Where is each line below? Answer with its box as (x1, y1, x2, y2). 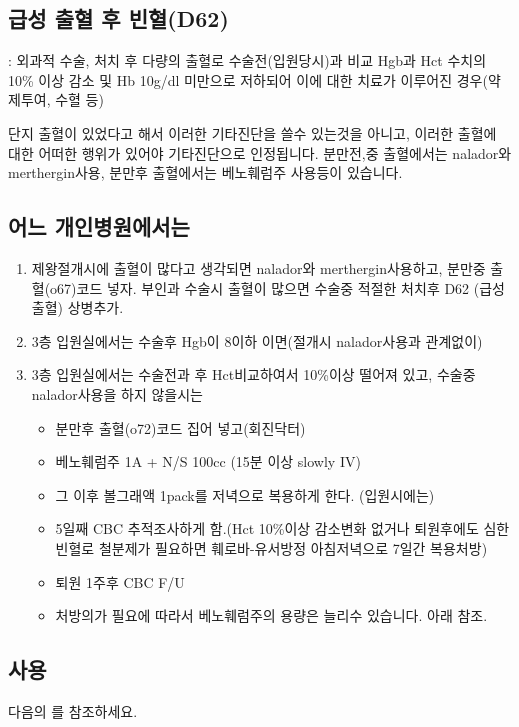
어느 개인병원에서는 (8, 211, 190, 242)
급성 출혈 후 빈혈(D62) (8, 3, 229, 34)
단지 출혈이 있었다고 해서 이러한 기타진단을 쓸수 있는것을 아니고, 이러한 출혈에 (8, 122, 497, 143)
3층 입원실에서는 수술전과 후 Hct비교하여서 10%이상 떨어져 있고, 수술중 (31, 364, 476, 385)
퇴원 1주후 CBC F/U (55, 571, 185, 592)
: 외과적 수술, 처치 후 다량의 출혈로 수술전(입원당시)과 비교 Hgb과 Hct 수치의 (8, 50, 487, 71)
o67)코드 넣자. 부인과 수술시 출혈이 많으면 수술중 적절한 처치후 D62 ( (50, 277, 480, 298)
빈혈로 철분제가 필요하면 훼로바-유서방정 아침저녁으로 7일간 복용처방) (55, 537, 488, 558)
